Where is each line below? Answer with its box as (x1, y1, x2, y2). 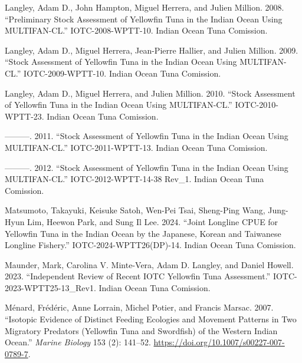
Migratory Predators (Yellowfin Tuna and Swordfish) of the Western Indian (5, 324, 278, 336)
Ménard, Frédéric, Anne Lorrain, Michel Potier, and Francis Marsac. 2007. (5, 301, 274, 313)
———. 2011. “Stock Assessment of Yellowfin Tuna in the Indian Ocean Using (5, 130, 288, 142)
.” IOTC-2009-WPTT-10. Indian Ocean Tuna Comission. (15, 67, 221, 79)
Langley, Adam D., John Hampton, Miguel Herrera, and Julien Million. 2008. (5, 1, 284, 13)
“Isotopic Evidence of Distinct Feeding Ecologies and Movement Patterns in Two (5, 313, 297, 325)
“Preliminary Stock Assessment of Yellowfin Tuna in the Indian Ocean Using (5, 12, 283, 25)
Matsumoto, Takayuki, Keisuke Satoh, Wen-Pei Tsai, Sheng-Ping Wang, (5, 204, 265, 216)
